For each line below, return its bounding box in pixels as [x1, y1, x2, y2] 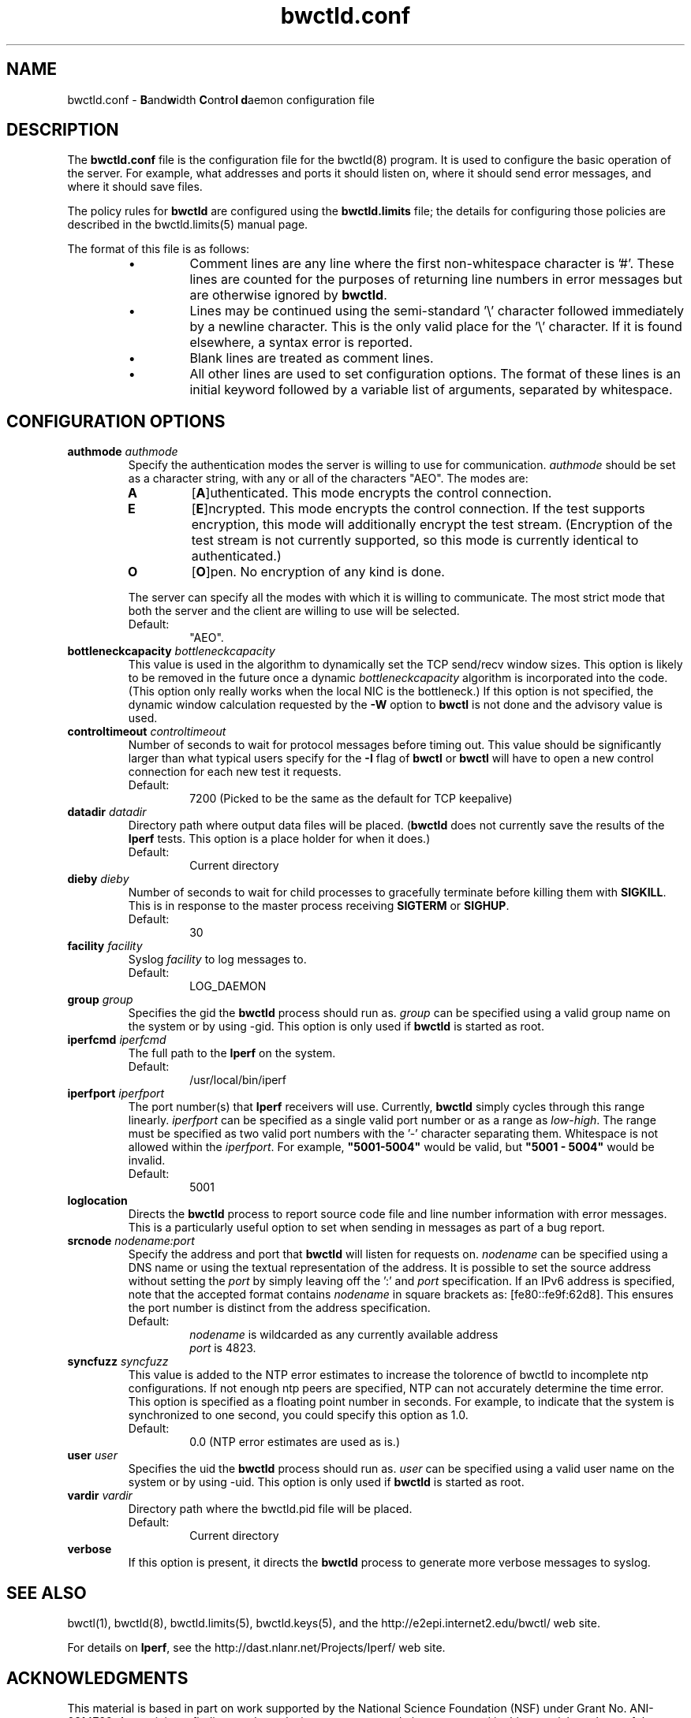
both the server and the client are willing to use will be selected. [128, 604, 460, 618]
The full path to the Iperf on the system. [128, 1046, 336, 1060]
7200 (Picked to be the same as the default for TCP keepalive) [189, 792, 513, 806]
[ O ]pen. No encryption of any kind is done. [191, 564, 445, 580]
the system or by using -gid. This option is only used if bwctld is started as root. [128, 1019, 544, 1034]
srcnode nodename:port [67, 1234, 195, 1248]
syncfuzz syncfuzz [67, 1355, 169, 1369]
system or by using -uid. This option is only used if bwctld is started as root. [128, 1475, 525, 1489]
